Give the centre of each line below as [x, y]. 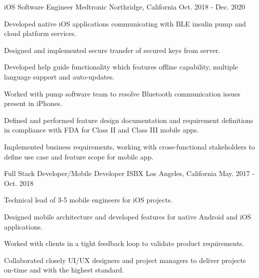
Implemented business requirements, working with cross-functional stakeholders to [129, 146]
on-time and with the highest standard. [64, 270]
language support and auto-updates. [59, 76]
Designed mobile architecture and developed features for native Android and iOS [128, 216]
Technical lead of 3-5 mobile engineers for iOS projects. [88, 200]
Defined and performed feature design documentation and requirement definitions [129, 120]
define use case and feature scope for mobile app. [79, 156]
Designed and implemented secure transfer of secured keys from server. [112, 50]
